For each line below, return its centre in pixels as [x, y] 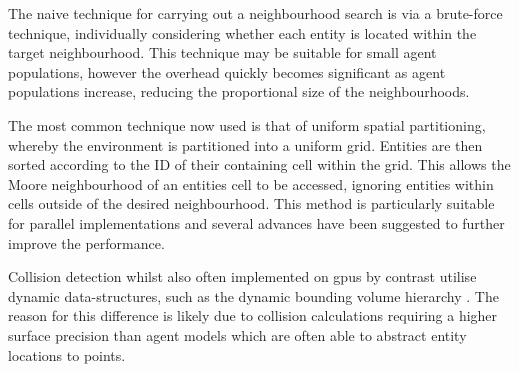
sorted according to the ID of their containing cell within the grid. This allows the [259, 164]
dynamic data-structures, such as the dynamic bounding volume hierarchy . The [253, 295]
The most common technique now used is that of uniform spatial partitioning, [247, 124]
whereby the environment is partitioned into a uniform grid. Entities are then [245, 144]
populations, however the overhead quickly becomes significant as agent [227, 71]
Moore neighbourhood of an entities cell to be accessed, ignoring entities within [251, 183]
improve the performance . [86, 242]
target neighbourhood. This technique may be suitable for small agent [222, 52]
